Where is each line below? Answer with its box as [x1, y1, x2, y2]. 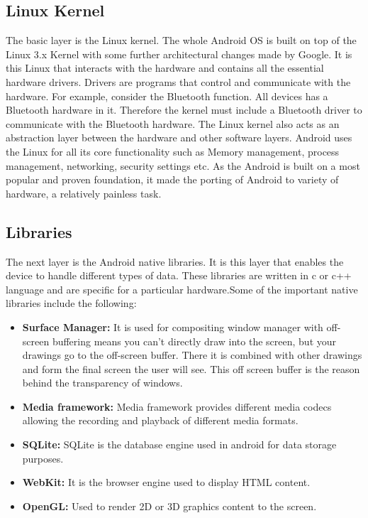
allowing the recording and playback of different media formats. [22, 413, 299, 428]
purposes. [22, 450, 64, 465]
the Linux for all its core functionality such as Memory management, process [6, 144, 340, 158]
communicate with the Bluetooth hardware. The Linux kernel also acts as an [6, 116, 340, 131]
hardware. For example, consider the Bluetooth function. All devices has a [6, 88, 328, 103]
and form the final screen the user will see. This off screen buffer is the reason [22, 361, 360, 376]
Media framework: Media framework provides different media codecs [22, 399, 332, 414]
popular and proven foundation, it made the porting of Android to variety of [6, 172, 339, 187]
